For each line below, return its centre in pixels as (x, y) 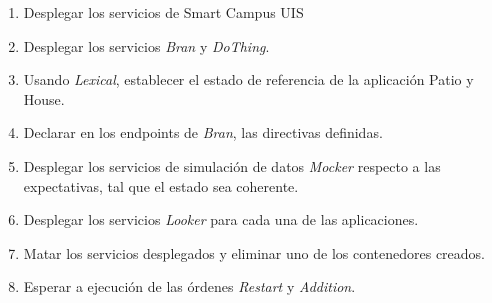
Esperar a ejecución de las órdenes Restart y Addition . (189, 286)
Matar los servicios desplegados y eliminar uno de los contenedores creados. (254, 252)
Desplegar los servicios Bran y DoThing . (146, 45)
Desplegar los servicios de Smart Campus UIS (163, 12)
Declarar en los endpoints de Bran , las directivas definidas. (203, 132)
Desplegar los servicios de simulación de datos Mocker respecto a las (232, 165)
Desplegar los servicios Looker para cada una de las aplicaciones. (221, 219)
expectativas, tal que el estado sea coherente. (161, 185)
